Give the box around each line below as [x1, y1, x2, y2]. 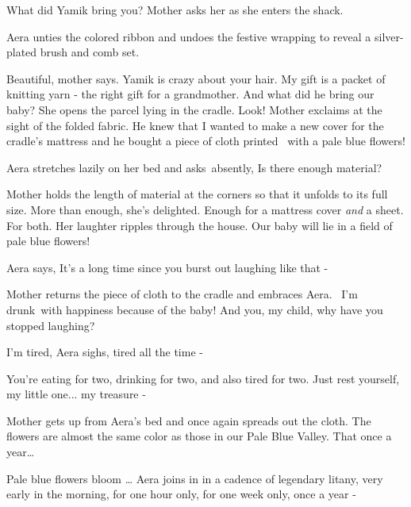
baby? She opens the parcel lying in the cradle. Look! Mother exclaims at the [6, 101, 382, 117]
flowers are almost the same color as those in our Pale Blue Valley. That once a [6, 428, 392, 444]
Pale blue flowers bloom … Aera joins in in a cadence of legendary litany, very [6, 470, 383, 486]
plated [6, 44, 37, 60]
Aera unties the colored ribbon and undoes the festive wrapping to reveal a [6, 28, 371, 44]
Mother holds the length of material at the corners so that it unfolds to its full [6, 186, 388, 202]
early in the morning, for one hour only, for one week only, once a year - [6, 486, 356, 502]
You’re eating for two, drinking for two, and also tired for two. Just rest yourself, [6, 370, 400, 386]
